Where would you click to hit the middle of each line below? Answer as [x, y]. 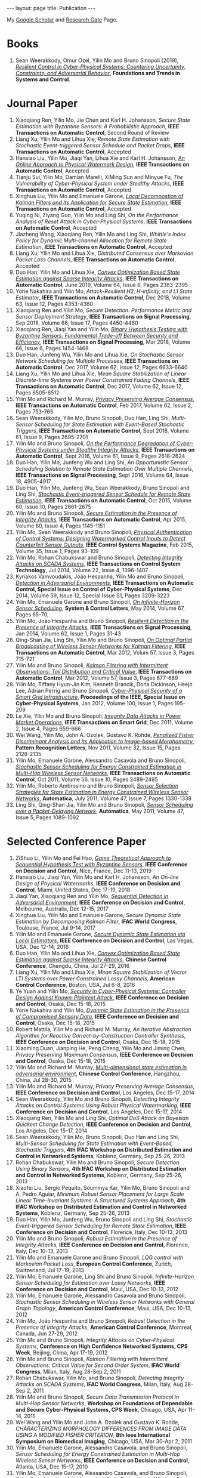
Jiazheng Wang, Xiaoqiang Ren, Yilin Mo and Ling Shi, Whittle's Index [101, 234]
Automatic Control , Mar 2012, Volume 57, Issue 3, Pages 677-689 [97, 678]
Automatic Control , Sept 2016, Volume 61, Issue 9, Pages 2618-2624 [100, 456]
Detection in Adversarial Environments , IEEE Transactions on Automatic [105, 582]
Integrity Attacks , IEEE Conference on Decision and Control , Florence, [102, 1245]
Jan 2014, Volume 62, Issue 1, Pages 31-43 [68, 633]
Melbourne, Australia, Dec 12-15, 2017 [62, 909]
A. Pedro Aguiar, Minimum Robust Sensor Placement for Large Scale [100, 1194]
